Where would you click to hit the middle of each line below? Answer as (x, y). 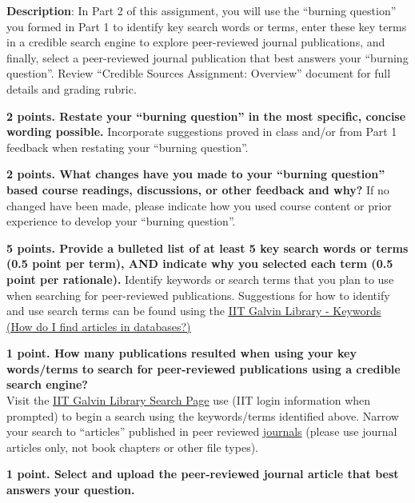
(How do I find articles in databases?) (99, 326)
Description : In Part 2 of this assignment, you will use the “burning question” (202, 10)
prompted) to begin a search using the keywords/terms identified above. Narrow (203, 415)
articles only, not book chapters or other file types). (133, 447)
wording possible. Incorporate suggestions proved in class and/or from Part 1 (202, 132)
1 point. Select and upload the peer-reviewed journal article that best (203, 474)
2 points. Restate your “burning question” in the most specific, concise (206, 116)
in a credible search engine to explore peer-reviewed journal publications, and (196, 42)
